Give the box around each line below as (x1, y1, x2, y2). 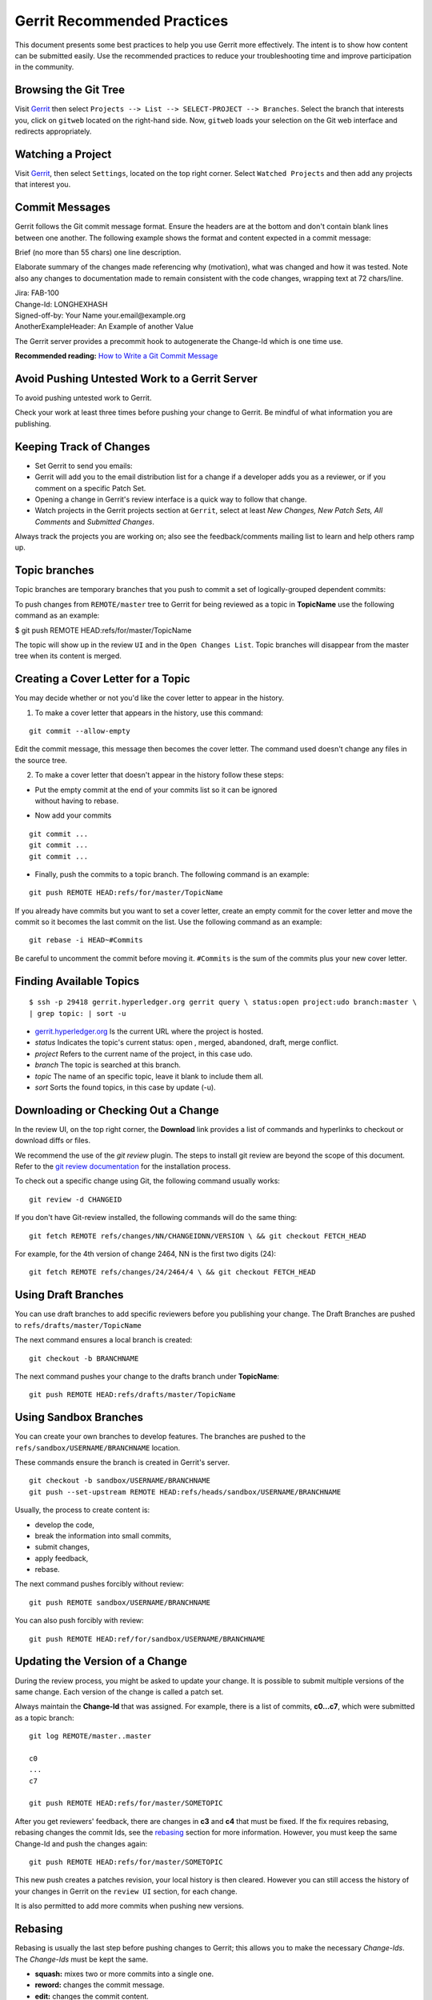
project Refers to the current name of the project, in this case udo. (34, 1049, 254, 1058)
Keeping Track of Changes (14, 440, 150, 454)
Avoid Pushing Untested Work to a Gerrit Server (14, 372, 258, 386)
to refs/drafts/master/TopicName (14, 1320, 142, 1330)
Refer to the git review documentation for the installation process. (14, 1162, 231, 1171)
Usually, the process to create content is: (14, 1505, 150, 1515)
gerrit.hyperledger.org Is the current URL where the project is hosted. (34, 1026, 264, 1036)
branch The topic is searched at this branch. (34, 1060, 182, 1070)
